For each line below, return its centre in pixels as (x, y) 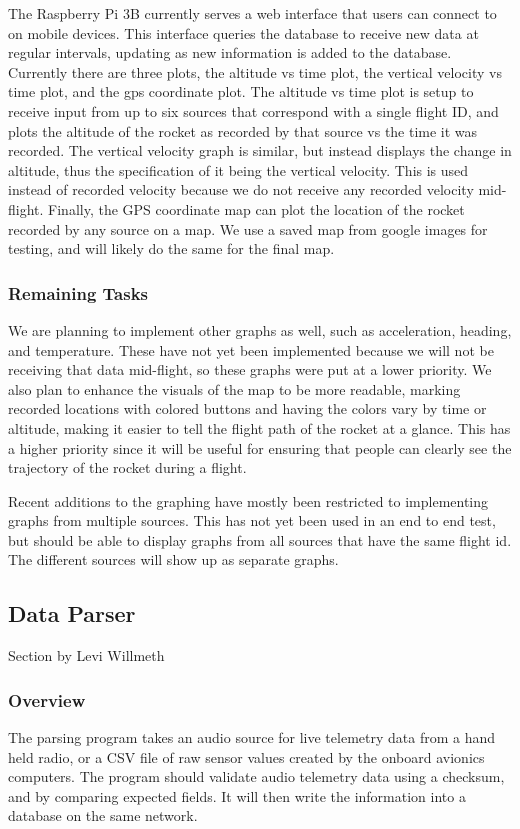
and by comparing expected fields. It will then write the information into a (237, 795)
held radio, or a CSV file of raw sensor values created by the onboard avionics (246, 756)
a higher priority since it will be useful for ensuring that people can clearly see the (260, 447)
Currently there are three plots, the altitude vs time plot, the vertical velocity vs (255, 71)
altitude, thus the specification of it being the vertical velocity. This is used (238, 169)
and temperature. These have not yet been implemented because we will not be (251, 349)
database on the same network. (103, 815)
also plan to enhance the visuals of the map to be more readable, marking (234, 388)
